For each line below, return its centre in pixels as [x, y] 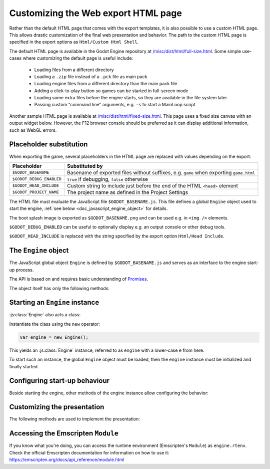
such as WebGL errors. [33, 130]
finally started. [24, 366]
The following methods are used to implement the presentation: [74, 419]
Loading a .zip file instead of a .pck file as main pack [91, 76]
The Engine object [39, 251]
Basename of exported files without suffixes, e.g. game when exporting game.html [161, 172]
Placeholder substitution [48, 145]
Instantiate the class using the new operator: [54, 324]
